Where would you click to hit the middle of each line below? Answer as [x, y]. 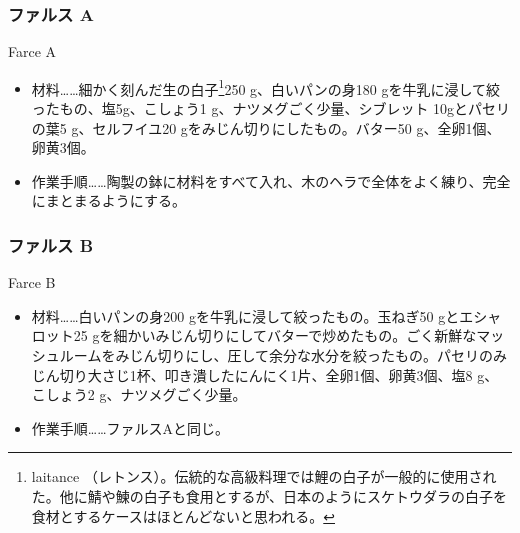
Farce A [32, 51]
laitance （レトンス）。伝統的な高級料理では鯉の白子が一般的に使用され [264, 476]
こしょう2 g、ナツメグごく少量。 [139, 394]
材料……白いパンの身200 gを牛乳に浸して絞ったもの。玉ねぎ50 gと [245, 315]
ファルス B [51, 244]
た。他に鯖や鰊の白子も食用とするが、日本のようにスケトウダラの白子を [269, 496]
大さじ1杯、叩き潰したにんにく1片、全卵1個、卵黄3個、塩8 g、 [293, 374]
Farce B [32, 282]
